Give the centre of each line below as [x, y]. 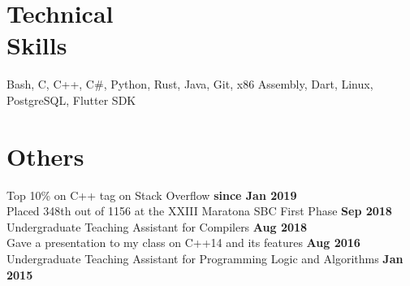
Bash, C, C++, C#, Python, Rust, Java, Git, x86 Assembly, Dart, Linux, [190, 84]
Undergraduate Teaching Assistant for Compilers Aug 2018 [157, 226]
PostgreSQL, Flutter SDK [71, 100]
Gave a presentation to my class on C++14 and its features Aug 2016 [183, 243]
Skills [37, 45]
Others [45, 156]
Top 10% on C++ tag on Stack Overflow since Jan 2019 [152, 195]
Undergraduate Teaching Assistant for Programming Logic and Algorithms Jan [205, 258]
